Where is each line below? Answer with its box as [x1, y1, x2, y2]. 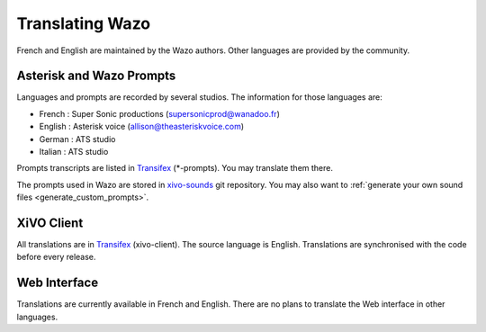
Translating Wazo [16, 13, 151, 33]
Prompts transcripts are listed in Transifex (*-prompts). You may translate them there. [16, 163, 333, 174]
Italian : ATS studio [39, 147, 109, 157]
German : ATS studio [39, 133, 116, 144]
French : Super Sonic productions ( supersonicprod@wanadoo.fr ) [39, 108, 281, 119]
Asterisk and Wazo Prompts [16, 68, 176, 84]
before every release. [16, 252, 96, 263]
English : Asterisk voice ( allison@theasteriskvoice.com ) [39, 121, 245, 132]
